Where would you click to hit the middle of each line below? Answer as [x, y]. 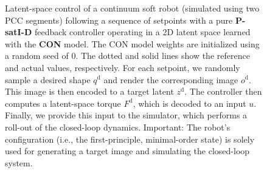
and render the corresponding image [171, 79]
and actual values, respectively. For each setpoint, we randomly [123, 67]
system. [19, 162]
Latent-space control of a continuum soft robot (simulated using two [132, 8]
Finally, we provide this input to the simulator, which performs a [126, 115]
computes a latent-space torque [63, 103]
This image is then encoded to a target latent [89, 91]
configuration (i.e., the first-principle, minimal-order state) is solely [130, 139]
